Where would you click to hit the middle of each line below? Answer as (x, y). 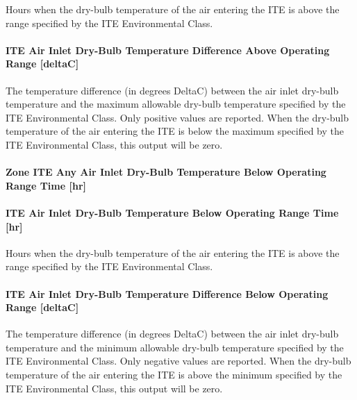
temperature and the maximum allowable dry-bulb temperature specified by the (176, 104)
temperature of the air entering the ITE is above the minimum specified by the (174, 375)
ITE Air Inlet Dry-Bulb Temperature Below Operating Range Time (172, 212)
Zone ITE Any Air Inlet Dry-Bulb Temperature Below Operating (166, 172)
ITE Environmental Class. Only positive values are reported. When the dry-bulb (177, 117)
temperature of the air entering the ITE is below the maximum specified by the (175, 131)
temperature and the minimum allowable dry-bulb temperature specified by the (175, 347)
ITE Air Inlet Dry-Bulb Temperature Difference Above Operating (168, 50)
